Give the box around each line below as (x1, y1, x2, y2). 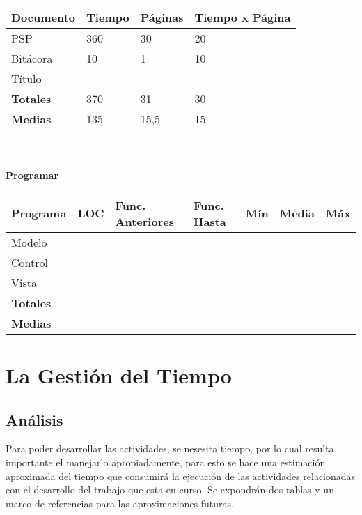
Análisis (6, 408, 63, 430)
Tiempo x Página (194, 9, 291, 25)
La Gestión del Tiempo (6, 360, 232, 389)
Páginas (140, 9, 184, 25)
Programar (6, 168, 59, 183)
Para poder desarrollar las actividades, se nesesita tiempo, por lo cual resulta (6, 441, 334, 456)
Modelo (11, 233, 47, 250)
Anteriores (115, 213, 174, 229)
